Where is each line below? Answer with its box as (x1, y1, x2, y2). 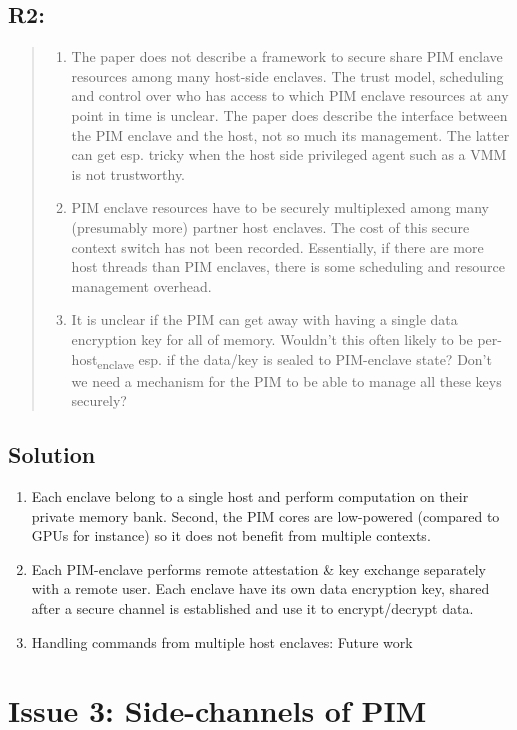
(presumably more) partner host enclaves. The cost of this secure (71, 216, 470, 237)
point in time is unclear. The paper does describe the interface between (71, 104, 508, 125)
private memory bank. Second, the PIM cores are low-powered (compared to (31, 505, 500, 526)
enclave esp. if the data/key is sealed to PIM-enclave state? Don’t (97, 348, 492, 372)
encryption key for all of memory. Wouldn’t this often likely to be (71, 328, 473, 349)
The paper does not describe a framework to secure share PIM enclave (71, 46, 503, 67)
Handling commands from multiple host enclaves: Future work (31, 631, 413, 652)
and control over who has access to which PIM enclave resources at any (71, 85, 509, 106)
